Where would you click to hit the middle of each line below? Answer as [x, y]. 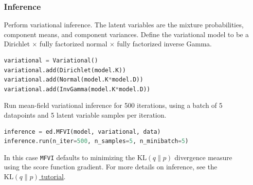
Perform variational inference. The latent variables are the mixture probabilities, [124, 25]
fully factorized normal [73, 44]
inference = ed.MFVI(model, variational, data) [82, 132]
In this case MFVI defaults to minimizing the [70, 157]
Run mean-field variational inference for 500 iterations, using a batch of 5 [113, 105]
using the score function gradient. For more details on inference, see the [111, 167]
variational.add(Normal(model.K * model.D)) [74, 80]
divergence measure [203, 157]
